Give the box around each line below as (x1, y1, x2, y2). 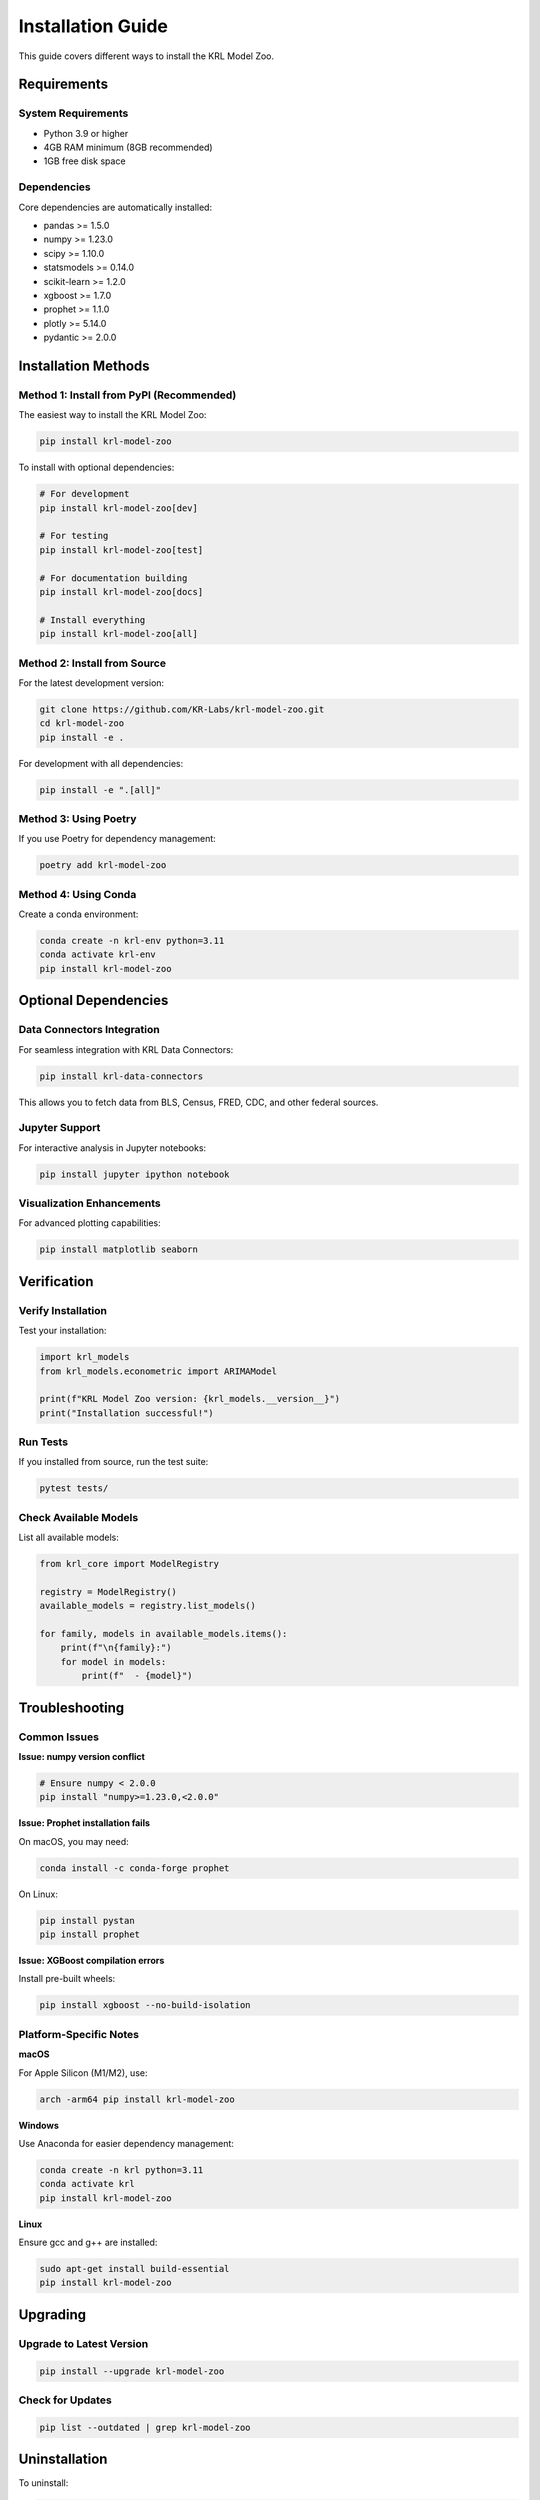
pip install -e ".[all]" (39, 784, 162, 795)
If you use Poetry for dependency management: (18, 833, 217, 845)
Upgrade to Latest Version (18, 2336, 149, 2350)
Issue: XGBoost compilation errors (18, 1955, 165, 1967)
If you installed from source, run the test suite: (18, 1456, 209, 1468)
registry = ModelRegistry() (39, 1586, 177, 1597)
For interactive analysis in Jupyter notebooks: (18, 1141, 207, 1154)
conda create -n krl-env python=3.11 (39, 935, 225, 947)
